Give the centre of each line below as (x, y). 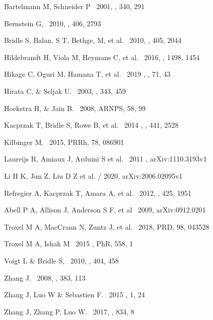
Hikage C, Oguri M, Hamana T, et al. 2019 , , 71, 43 (87, 74)
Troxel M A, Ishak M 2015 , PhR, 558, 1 (69, 244)
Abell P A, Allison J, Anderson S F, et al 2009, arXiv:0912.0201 (105, 210)
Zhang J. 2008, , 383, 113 (45, 277)
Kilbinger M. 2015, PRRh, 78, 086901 (64, 142)
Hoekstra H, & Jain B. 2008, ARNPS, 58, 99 (75, 108)
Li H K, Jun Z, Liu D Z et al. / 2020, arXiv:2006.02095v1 (93, 175)
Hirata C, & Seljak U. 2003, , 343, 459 (65, 91)
